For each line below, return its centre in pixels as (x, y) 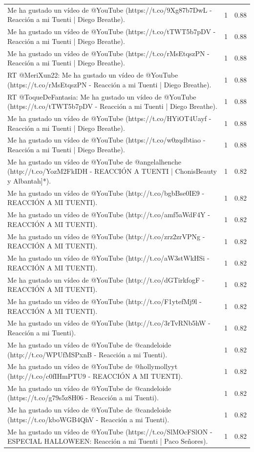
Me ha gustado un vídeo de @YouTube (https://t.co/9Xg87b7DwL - (110, 10)
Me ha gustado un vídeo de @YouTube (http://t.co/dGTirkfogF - (106, 279)
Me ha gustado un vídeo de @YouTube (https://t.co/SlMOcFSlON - (110, 431)
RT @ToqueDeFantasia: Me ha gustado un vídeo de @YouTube (102, 96)
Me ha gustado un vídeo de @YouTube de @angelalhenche (94, 161)
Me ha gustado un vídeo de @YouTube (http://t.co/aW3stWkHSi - (108, 258)
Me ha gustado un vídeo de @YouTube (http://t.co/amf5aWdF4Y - (109, 215)
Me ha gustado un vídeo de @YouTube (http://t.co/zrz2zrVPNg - (106, 236)
